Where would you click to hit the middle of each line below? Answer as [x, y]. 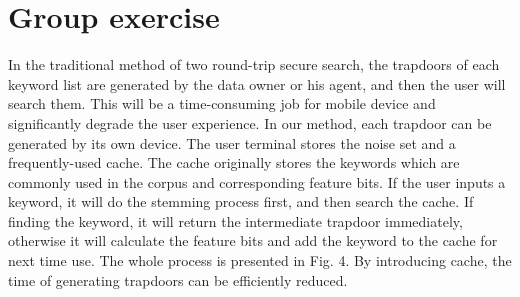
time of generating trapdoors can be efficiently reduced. [178, 279]
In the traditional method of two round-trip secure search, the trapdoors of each [254, 64]
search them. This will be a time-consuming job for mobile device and [222, 103]
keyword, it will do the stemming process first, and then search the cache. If [241, 201]
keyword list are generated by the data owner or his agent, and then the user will [257, 83]
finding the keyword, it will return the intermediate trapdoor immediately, [235, 220]
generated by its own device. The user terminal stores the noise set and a [232, 142]
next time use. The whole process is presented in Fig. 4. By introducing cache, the [260, 260]
